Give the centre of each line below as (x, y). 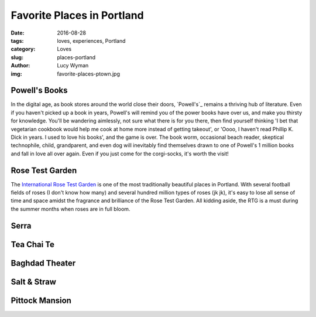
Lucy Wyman (73, 66)
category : (23, 49)
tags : (17, 40)
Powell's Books (39, 91)
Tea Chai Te (33, 244)
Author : (20, 66)
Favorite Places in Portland (77, 15)
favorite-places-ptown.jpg (88, 74)
